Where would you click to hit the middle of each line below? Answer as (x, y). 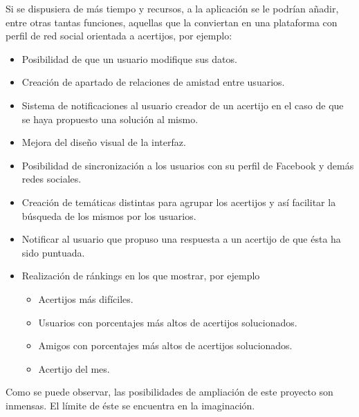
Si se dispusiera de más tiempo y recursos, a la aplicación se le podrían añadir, (172, 8)
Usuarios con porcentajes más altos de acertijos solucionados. (168, 322)
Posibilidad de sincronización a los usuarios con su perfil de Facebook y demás (188, 165)
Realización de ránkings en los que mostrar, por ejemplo (141, 276)
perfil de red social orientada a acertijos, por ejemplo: (119, 36)
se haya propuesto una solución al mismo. (110, 119)
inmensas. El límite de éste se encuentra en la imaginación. (130, 405)
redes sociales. (52, 179)
